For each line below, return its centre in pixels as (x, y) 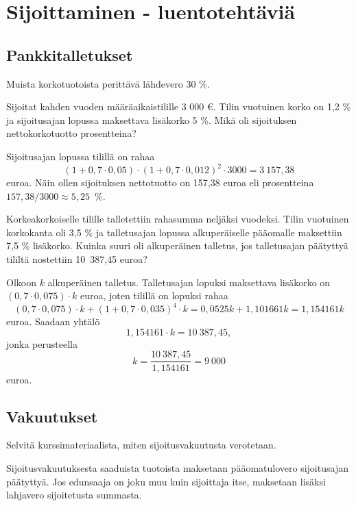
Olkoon (21, 282)
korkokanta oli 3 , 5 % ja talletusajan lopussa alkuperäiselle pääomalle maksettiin (174, 232)
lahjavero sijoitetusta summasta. (74, 495)
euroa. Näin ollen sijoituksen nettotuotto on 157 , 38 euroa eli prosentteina (160, 182)
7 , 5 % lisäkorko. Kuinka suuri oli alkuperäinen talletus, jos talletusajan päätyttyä (177, 245)
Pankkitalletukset (70, 54)
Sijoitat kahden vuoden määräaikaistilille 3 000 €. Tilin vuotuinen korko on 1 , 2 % (179, 106)
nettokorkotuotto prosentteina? (71, 133)
